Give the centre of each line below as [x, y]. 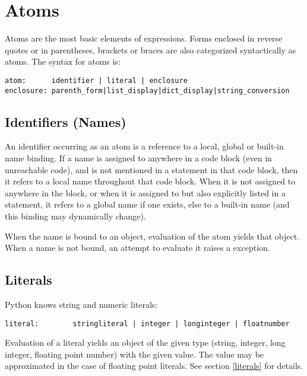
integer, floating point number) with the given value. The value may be [134, 354]
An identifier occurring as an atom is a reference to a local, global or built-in [144, 146]
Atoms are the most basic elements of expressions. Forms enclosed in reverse [144, 38]
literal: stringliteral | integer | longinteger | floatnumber [147, 324]
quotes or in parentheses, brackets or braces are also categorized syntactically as [151, 50]
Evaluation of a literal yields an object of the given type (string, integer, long [145, 342]
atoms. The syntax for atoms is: [63, 61]
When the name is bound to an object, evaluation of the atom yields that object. [152, 236]
